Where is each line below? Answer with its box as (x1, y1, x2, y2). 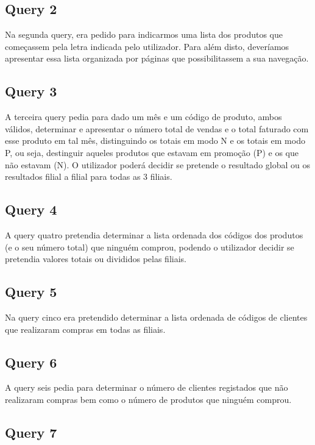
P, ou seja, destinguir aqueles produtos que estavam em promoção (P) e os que (5, 146, 299, 158)
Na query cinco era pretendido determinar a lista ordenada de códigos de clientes (5, 310, 308, 323)
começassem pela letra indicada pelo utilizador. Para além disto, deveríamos (5, 40, 289, 52)
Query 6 (5, 352, 57, 371)
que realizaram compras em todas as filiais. (5, 322, 166, 335)
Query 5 (5, 282, 57, 301)
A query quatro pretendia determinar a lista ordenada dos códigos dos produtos (5, 228, 303, 241)
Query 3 (5, 82, 57, 101)
